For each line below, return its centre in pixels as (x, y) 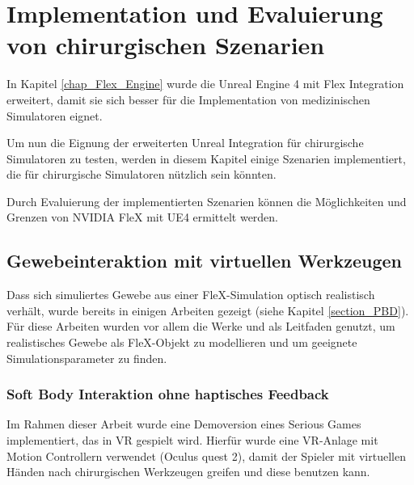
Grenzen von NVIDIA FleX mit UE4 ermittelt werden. (143, 217)
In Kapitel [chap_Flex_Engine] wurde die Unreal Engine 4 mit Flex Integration (205, 84)
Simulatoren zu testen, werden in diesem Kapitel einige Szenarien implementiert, (206, 158)
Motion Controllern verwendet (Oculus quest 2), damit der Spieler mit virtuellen (206, 455)
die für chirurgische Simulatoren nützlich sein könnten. (142, 174)
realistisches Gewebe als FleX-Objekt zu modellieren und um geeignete (182, 342)
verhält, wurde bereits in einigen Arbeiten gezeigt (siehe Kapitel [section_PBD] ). (208, 310)
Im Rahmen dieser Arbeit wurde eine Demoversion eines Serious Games (184, 424)
